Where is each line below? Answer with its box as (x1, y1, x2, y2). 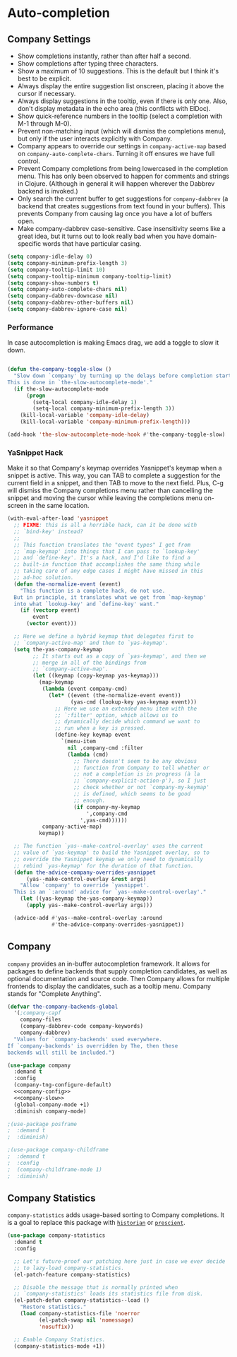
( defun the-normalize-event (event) (13, 581, 121, 588)
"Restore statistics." (20, 1303, 87, 1311)
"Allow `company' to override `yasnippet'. (20, 882, 150, 889)
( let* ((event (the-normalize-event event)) (48, 692, 181, 699)
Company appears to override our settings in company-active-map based (17, 142, 226, 150)
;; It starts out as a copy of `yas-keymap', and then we (32, 652, 207, 660)
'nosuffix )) (38, 1323, 74, 1330)
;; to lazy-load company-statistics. (13, 1264, 125, 1272)
